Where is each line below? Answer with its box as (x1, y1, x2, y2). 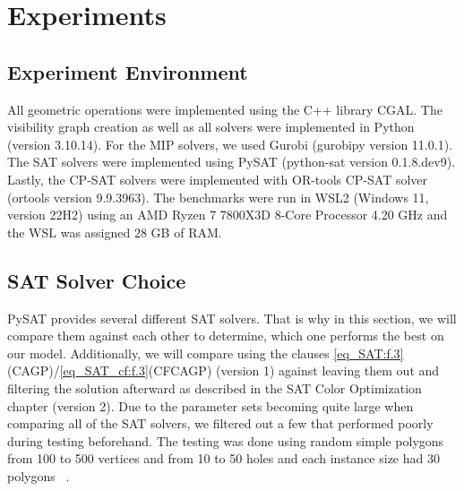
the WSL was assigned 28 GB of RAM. (7, 222, 222, 241)
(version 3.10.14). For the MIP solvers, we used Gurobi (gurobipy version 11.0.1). (7, 134, 452, 153)
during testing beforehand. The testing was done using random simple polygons (7, 431, 444, 450)
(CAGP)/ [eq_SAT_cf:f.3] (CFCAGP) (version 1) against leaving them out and (7, 361, 440, 380)
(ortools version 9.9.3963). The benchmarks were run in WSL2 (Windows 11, (7, 187, 429, 206)
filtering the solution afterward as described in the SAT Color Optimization (7, 378, 422, 397)
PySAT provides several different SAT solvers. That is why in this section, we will (7, 308, 457, 327)
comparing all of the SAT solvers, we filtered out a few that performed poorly (7, 414, 434, 433)
